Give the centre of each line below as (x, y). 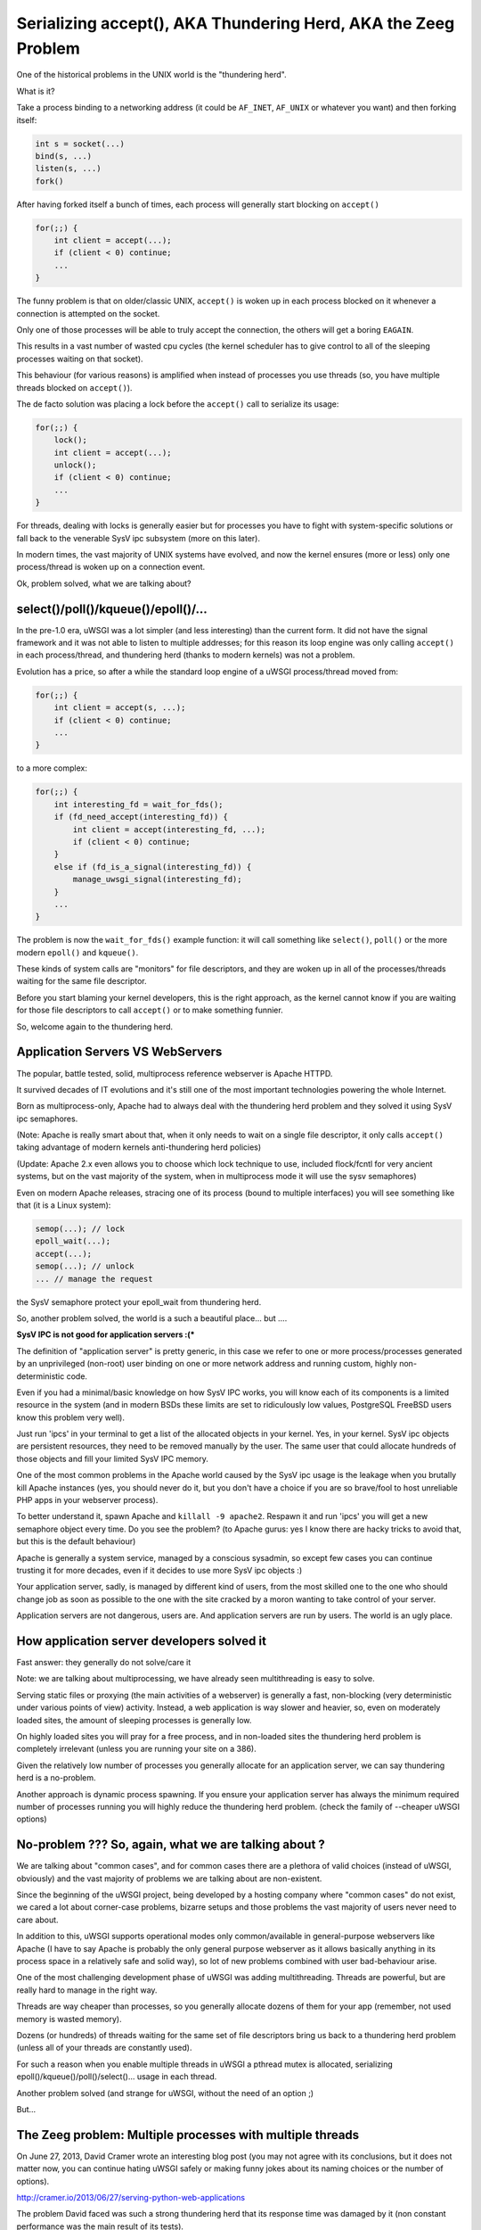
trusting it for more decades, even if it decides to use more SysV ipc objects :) (159, 1570)
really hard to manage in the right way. (87, 1990)
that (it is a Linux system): (64, 1205)
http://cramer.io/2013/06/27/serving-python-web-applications (130, 2197)
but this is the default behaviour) (76, 1541)
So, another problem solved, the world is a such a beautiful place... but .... (152, 1318)
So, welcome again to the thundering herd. (95, 1027)
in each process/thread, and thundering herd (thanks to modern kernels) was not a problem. (186, 655)
